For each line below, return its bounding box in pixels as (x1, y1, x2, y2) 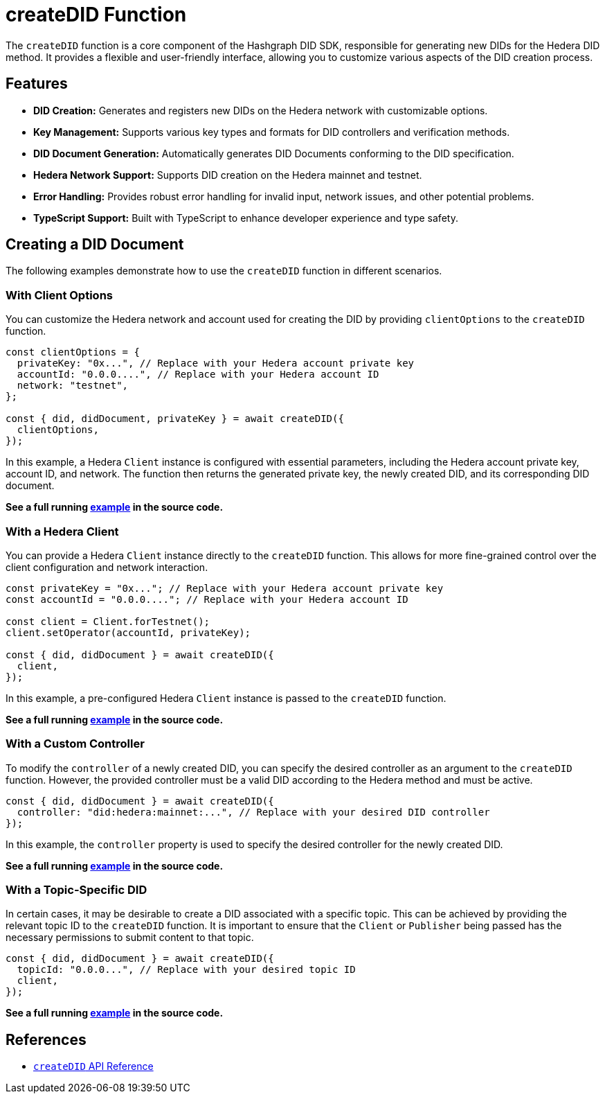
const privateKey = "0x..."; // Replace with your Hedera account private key (6, 582, 444, 594)
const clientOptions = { (6, 346, 140, 358)
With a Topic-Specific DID (6, 883, 147, 897)
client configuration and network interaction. (6, 561, 208, 573)
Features (6, 75, 68, 93)
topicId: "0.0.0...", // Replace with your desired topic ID (17, 964, 356, 976)
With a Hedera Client (6, 524, 119, 538)
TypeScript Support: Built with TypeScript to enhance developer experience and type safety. (33, 211, 458, 224)
